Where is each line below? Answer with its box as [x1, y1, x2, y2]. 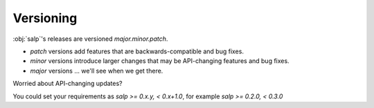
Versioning [12, 10, 78, 26]
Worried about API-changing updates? [12, 80, 123, 88]
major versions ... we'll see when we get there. [30, 66, 163, 75]
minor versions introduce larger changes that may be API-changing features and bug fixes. [30, 57, 290, 65]
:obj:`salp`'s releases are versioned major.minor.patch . [12, 35, 168, 43]
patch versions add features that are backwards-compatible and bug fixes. [30, 47, 244, 55]
